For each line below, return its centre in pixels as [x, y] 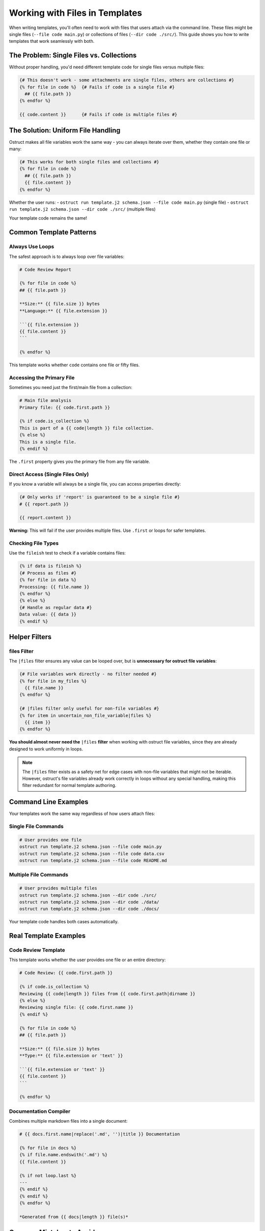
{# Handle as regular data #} [56, 607]
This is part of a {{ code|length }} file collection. [87, 428]
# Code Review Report [45, 269]
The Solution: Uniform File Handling [65, 130]
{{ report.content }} [45, 518]
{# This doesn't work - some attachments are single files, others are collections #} [127, 80]
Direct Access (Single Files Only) [49, 474]
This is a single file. [48, 442]
